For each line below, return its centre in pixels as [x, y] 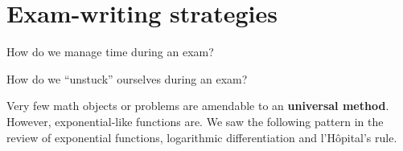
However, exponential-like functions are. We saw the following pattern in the [195, 121]
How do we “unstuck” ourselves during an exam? [127, 78]
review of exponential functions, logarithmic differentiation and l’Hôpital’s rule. [202, 137]
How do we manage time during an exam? [110, 52]
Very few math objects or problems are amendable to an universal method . [198, 106]
